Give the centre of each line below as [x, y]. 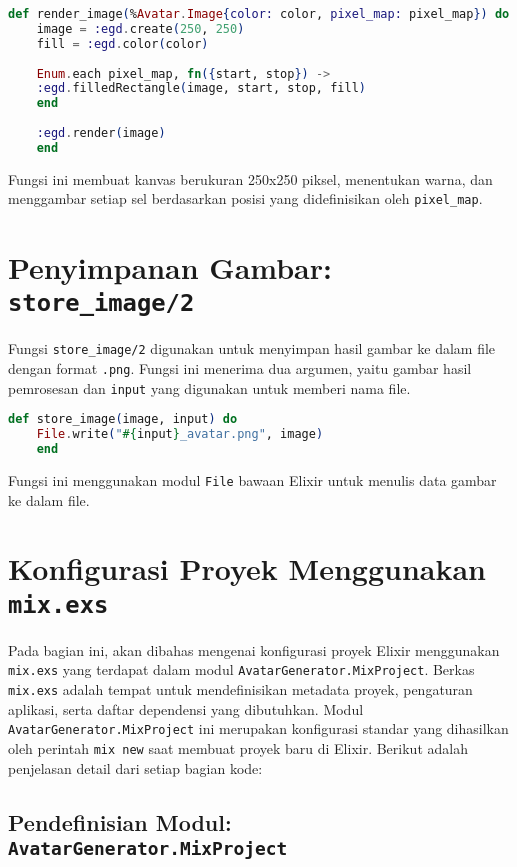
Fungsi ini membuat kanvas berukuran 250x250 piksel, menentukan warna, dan [250, 178]
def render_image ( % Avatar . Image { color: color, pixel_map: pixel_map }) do [259, 14]
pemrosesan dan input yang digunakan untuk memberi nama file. [209, 387]
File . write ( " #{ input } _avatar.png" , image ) [180, 434]
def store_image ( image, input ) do [123, 419]
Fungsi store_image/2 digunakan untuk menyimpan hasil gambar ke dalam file [252, 348]
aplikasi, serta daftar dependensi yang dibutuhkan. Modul [186, 708]
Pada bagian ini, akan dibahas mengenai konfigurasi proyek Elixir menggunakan [254, 649]
